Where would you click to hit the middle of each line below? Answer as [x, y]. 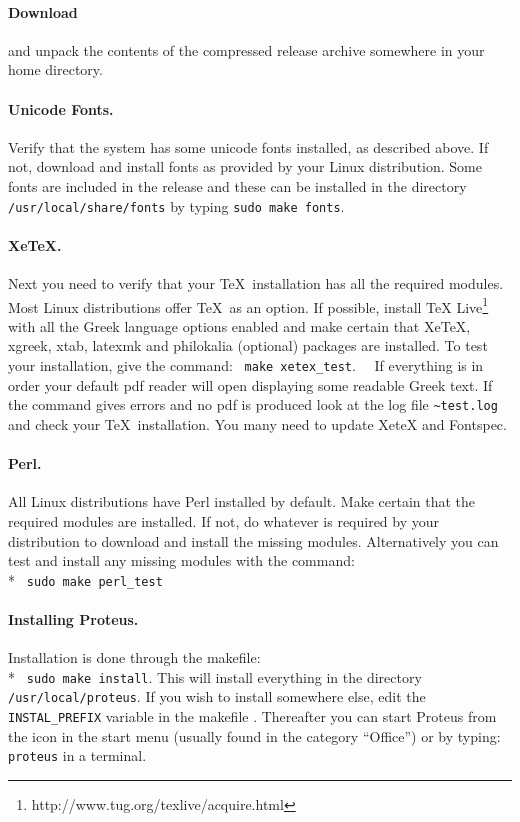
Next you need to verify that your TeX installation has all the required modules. [256, 283]
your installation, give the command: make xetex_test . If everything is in [246, 365]
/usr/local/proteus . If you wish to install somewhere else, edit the [217, 696]
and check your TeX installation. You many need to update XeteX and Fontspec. [257, 423]
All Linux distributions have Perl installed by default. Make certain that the [242, 501]
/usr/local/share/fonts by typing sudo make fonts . [176, 205]
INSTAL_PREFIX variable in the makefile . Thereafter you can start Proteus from [252, 716]
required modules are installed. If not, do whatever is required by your [224, 520]
